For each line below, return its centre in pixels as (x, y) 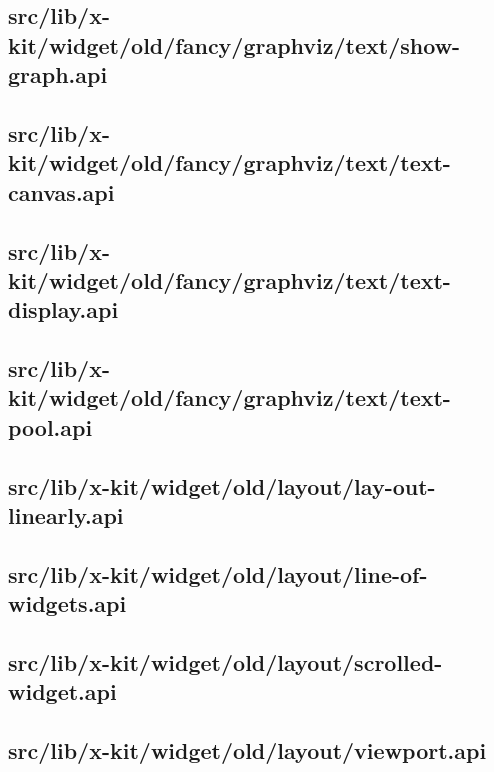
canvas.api (61, 191)
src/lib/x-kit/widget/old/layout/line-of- (218, 573)
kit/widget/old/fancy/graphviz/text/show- (234, 44)
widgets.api (67, 603)
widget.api (62, 691)
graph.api (58, 74)
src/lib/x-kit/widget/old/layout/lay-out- (222, 485)
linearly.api (66, 515)
